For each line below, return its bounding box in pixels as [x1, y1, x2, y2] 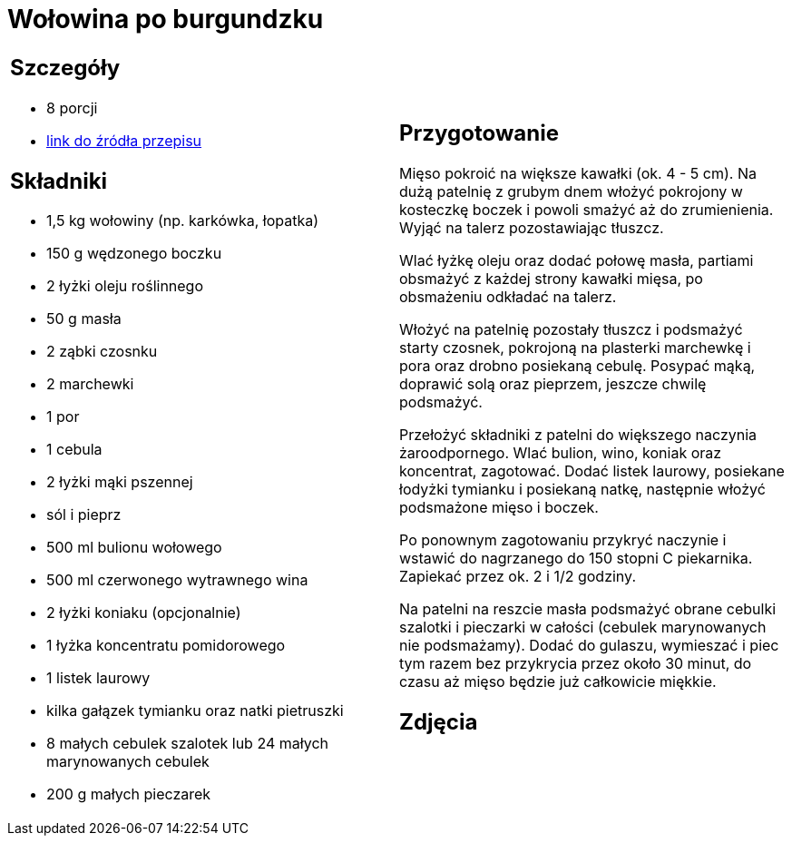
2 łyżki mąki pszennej [46, 473, 193, 492]
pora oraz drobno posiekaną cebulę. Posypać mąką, [399, 356, 756, 375]
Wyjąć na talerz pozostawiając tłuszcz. [399, 218, 664, 237]
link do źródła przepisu [46, 131, 202, 150]
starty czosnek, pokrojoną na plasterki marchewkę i [399, 338, 751, 357]
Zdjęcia [399, 708, 478, 735]
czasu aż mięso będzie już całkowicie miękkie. [399, 671, 717, 691]
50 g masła [46, 309, 122, 328]
